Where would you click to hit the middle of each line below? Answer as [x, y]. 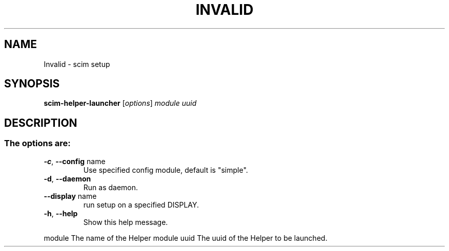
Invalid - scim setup [77, 64]
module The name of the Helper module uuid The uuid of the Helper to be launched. [186, 238]
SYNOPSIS [32, 84]
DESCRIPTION [41, 123]
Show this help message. [126, 222]
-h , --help [61, 213]
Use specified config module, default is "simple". [166, 170]
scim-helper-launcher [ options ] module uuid [120, 103]
